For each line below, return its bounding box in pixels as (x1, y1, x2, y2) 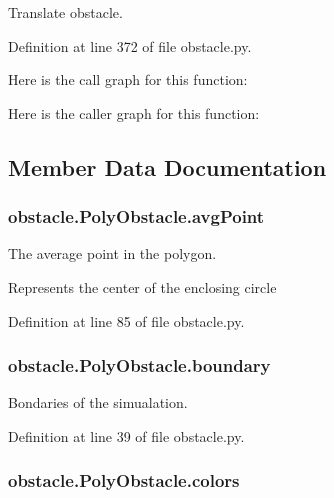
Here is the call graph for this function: (8, 69, 248, 90)
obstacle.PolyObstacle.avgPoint (8, 204, 265, 229)
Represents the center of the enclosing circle (8, 276, 277, 297)
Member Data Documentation (8, 151, 327, 182)
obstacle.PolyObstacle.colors (8, 468, 240, 493)
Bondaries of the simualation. (8, 392, 188, 413)
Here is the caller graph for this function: (8, 102, 260, 123)
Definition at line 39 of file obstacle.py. (8, 425, 245, 446)
